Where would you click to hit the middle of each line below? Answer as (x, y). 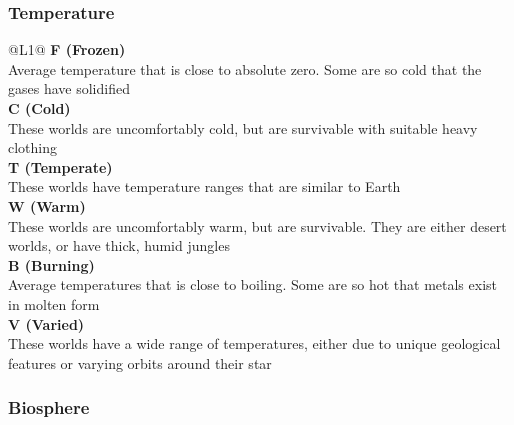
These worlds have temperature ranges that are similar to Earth (204, 186)
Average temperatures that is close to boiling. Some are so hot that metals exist (253, 284)
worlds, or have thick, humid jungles (119, 245)
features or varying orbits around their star (140, 362)
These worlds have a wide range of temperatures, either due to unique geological (254, 343)
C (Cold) (39, 108)
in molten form (54, 303)
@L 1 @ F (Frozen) (67, 49)
